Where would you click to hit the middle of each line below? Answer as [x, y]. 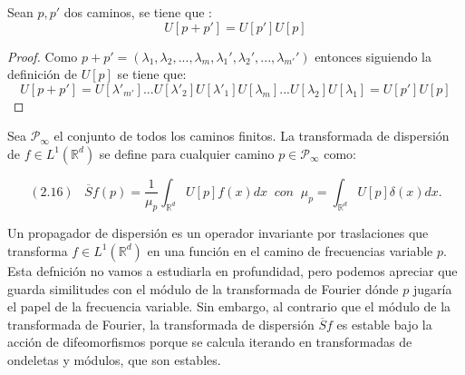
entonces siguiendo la [373, 56]
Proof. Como [43, 56]
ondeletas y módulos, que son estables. [114, 359]
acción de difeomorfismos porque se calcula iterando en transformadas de [210, 342]
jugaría [432, 288]
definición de [43, 74]
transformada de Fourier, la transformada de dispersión [161, 324]
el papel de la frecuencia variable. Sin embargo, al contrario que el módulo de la [229, 306]
